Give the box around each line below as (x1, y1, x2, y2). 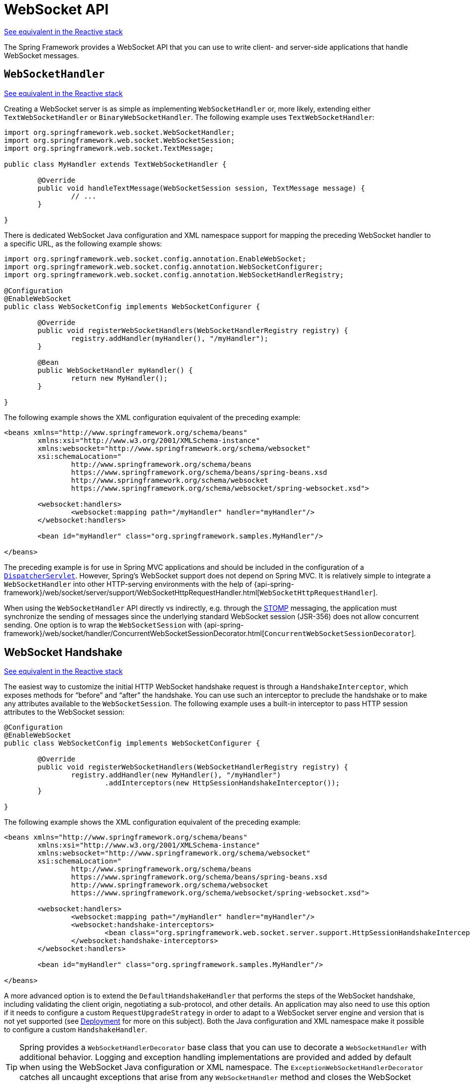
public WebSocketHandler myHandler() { (37, 366, 193, 374)
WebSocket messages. (4, 51, 79, 60)
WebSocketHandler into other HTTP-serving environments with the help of (4, 579, 252, 588)
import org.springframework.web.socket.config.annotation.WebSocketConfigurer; (4, 262, 323, 271)
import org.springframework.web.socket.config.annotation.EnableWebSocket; (4, 254, 306, 263)
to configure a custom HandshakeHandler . (4, 1025, 147, 1034)
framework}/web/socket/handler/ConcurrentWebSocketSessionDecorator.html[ (4, 629, 265, 638)
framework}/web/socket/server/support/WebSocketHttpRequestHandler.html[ (4, 588, 260, 597)
